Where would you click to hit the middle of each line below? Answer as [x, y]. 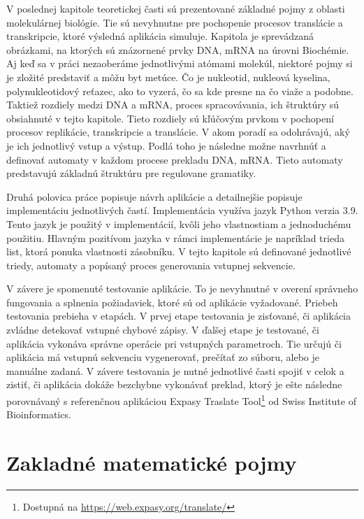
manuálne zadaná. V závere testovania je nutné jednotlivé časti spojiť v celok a [175, 370]
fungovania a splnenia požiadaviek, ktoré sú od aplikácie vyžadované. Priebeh [172, 302]
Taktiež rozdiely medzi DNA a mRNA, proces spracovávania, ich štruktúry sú [173, 105]
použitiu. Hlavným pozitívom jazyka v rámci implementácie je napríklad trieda [175, 237]
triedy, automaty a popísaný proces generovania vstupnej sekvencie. [151, 265]
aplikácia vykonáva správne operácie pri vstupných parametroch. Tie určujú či [174, 343]
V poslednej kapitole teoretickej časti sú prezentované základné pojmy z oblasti [176, 8]
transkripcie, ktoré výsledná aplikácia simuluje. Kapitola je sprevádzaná [160, 36]
